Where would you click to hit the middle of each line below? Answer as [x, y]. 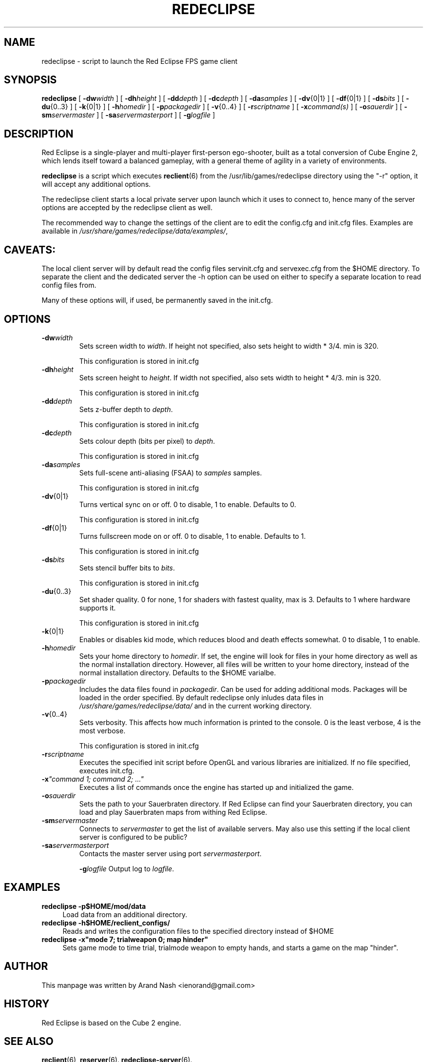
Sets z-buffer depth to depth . [126, 409]
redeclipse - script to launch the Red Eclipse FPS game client [140, 61]
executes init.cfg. [107, 770]
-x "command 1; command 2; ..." [93, 779]
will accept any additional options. [96, 184]
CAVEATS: [30, 250]
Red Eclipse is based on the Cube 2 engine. [111, 1023]
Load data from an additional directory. [125, 914]
